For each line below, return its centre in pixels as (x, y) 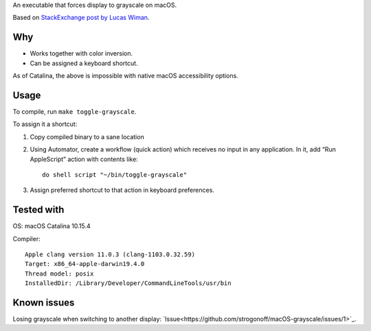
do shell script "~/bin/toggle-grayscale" (115, 174)
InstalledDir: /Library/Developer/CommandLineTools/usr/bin (128, 283)
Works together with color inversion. (81, 53)
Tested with (38, 210)
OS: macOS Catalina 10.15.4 (52, 226)
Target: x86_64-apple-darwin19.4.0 (85, 264)
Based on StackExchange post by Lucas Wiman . (81, 18)
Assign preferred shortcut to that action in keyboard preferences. (122, 190)
